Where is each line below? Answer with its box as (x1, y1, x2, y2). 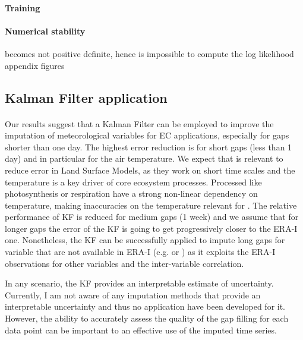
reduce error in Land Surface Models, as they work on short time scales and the (5, 163, 295, 176)
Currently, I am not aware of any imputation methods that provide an (5, 288, 261, 301)
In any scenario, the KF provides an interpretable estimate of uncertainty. (5, 277, 274, 289)
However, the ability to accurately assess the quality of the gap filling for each (5, 312, 289, 325)
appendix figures (5, 59, 65, 71)
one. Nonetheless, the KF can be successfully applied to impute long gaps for (5, 234, 285, 246)
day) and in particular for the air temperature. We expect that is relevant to (5, 152, 283, 165)
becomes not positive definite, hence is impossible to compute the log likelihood (5, 47, 294, 59)
